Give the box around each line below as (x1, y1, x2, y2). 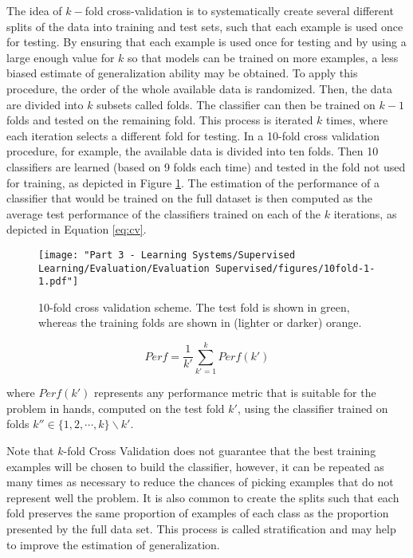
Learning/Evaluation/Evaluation (38, 262, 210, 274)
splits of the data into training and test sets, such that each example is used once (6, 18, 403, 34)
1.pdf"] (38, 276, 79, 288)
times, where (326, 112, 388, 128)
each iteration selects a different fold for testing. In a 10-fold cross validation (6, 127, 380, 143)
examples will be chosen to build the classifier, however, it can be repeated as (6, 458, 384, 474)
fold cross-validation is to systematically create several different (85, 2, 394, 18)
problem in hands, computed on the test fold (6, 399, 225, 416)
